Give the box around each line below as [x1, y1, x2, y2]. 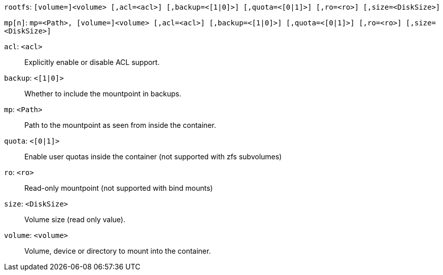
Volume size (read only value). [24, 215, 126, 224]
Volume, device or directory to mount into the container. [24, 247, 211, 255]
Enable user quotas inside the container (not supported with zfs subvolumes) [24, 152, 282, 161]
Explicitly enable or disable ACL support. [24, 58, 160, 66]
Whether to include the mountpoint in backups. [24, 89, 182, 98]
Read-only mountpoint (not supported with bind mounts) [24, 184, 213, 192]
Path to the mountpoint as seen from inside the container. [24, 121, 216, 129]
